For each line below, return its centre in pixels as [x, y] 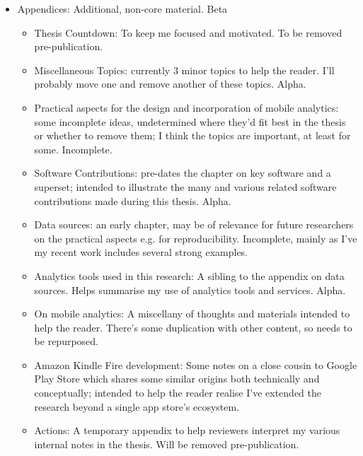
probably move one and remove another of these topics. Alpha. [170, 84]
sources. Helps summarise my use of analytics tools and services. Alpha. [190, 290]
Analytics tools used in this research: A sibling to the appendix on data [189, 275]
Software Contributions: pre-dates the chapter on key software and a [183, 173]
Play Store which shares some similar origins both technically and [177, 379]
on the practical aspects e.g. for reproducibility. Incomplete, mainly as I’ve [196, 238]
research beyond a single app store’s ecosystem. [137, 406]
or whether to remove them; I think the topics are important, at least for [192, 135]
